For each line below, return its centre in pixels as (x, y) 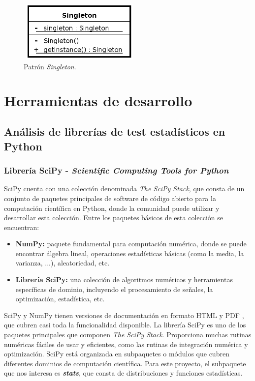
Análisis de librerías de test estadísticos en (115, 132)
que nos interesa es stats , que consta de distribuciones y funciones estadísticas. (123, 373)
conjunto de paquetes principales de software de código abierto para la (110, 198)
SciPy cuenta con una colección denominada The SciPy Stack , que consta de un (124, 189)
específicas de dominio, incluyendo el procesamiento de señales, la (114, 289)
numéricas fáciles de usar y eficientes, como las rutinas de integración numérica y (126, 344)
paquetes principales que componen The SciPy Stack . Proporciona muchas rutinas (128, 335)
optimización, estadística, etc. (60, 299)
